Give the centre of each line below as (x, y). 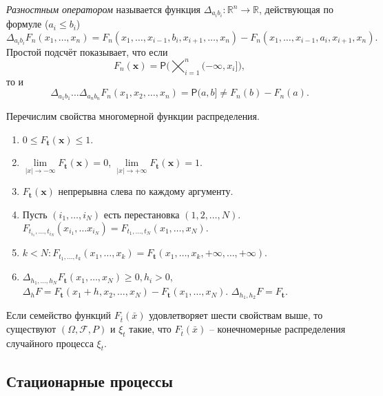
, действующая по (296, 9)
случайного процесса (50, 343)
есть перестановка (142, 215)
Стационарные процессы (90, 381)
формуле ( (28, 24)
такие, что (150, 328)
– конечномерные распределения (277, 328)
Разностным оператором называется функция (104, 9)
